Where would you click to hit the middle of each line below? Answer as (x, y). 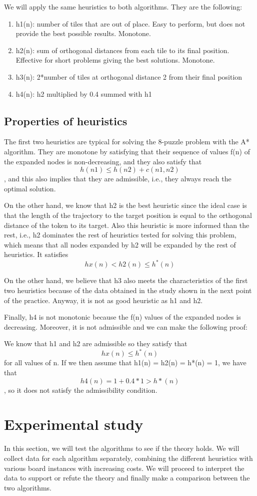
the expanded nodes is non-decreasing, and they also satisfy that (103, 161)
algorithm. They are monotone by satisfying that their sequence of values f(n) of (127, 151)
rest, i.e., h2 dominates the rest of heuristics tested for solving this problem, (120, 235)
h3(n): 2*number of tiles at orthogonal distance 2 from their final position (129, 76)
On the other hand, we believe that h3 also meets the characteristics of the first (126, 280)
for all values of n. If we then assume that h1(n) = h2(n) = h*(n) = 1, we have (125, 362)
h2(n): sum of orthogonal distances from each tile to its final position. (122, 50)
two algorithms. (28, 487)
